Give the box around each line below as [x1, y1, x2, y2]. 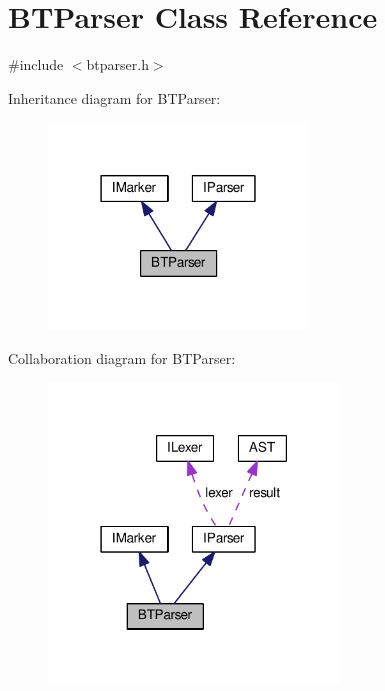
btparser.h [86, 54, 149, 75]
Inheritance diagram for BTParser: [8, 87, 221, 108]
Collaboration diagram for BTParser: [8, 347, 236, 368]
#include [8, 54, 64, 75]
